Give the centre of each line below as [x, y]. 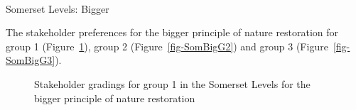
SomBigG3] [31, 60]
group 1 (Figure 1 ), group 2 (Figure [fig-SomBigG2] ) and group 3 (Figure [167, 46]
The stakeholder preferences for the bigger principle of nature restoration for [172, 32]
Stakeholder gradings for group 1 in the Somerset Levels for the [172, 83]
